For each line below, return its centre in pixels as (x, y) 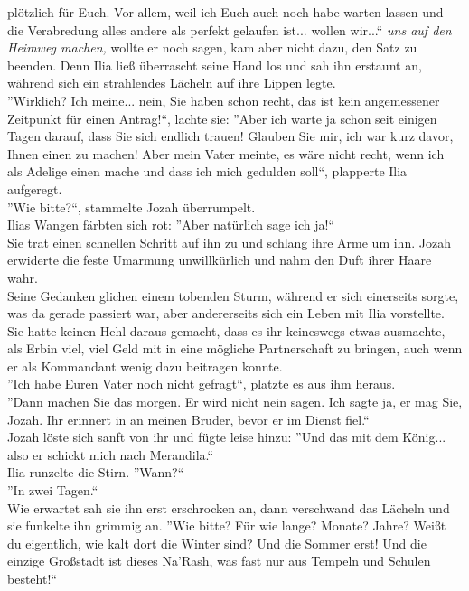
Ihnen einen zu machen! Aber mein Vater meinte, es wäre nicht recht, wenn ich (226, 153)
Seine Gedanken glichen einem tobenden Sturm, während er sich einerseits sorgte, (233, 295)
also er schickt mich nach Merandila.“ (111, 454)
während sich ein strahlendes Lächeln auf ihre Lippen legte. (172, 83)
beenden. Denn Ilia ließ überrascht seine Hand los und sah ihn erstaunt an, (215, 65)
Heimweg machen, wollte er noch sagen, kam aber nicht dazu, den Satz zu (212, 47)
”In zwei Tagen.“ (53, 490)
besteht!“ (32, 578)
